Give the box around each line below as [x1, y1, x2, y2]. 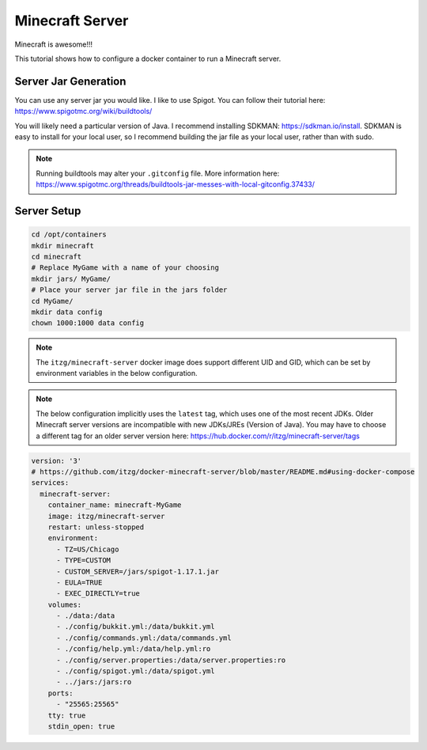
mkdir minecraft [31, 241, 95, 250]
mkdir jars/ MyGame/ [31, 274, 111, 283]
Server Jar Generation [14, 74, 127, 88]
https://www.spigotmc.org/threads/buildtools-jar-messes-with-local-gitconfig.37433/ [36, 180, 316, 189]
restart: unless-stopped [47, 522, 145, 532]
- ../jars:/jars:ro [56, 677, 132, 687]
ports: [47, 688, 74, 698]
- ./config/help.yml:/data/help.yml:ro [56, 645, 211, 653]
